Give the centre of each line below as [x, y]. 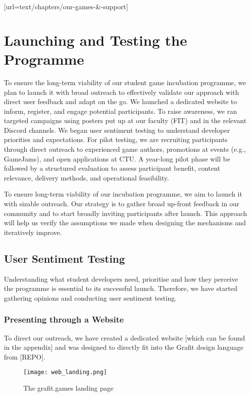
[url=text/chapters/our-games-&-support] [66, 6]
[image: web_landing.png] [65, 372]
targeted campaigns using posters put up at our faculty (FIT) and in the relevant [125, 120]
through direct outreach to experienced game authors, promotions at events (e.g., [125, 149]
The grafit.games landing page [69, 388]
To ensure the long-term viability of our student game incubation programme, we [125, 82]
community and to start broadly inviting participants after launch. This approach [125, 213]
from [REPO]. [25, 356]
